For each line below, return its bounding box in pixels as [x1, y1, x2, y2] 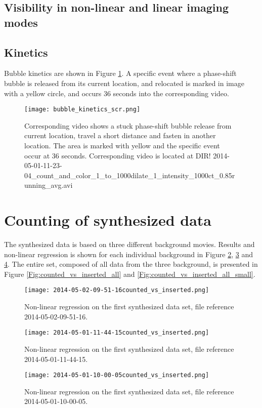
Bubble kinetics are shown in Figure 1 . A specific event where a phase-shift [4, 68, 237, 78]
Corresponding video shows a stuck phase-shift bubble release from [24, 120, 232, 131]
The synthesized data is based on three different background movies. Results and [4, 239, 255, 250]
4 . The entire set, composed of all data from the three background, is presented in [4, 259, 258, 269]
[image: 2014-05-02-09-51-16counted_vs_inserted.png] [24, 287, 209, 294]
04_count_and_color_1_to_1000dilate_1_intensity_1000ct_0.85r [24, 170, 235, 180]
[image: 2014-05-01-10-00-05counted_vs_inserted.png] [24, 372, 209, 379]
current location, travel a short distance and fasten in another [24, 130, 216, 141]
